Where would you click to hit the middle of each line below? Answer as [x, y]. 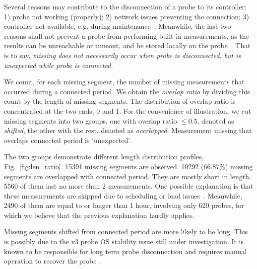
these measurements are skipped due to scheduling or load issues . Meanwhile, [123, 195]
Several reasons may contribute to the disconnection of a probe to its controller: [125, 6]
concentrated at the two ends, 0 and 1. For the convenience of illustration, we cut [128, 110]
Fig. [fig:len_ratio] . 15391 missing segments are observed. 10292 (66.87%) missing [128, 166]
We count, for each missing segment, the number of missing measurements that [124, 82]
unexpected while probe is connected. [59, 65]
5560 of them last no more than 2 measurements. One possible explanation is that [129, 186]
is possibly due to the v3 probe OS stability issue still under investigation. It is [124, 241]
